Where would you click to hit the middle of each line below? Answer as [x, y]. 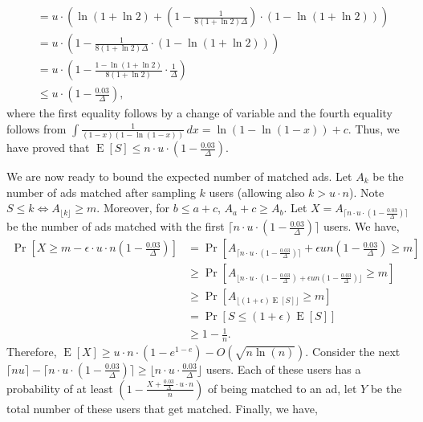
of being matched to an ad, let [282, 388]
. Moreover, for [133, 208]
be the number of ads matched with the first [116, 226]
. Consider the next [353, 351]
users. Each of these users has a [283, 369]
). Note [367, 192]
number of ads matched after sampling [101, 192]
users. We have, [362, 226]
